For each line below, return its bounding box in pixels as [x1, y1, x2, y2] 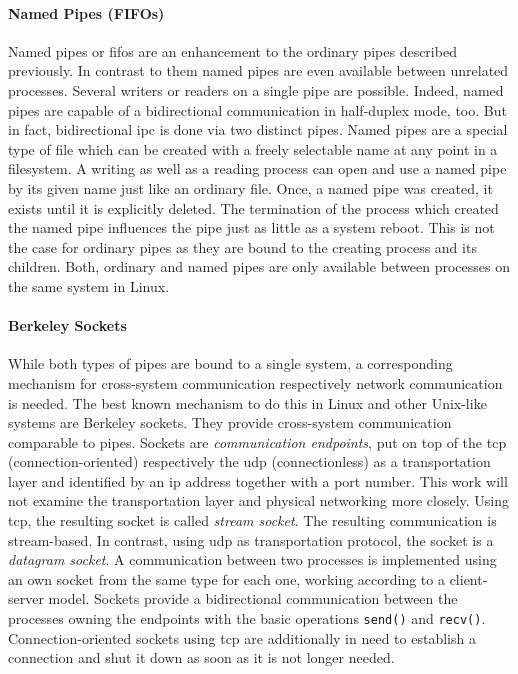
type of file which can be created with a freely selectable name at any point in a [8, 138, 498, 159]
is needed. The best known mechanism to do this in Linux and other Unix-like [8, 392, 487, 413]
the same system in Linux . [8, 275, 170, 296]
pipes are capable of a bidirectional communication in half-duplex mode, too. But [8, 99, 507, 120]
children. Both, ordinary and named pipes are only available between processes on [8, 256, 510, 277]
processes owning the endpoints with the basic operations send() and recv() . [8, 608, 486, 629]
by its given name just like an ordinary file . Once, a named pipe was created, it [8, 177, 493, 198]
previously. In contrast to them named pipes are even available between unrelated [8, 60, 509, 81]
